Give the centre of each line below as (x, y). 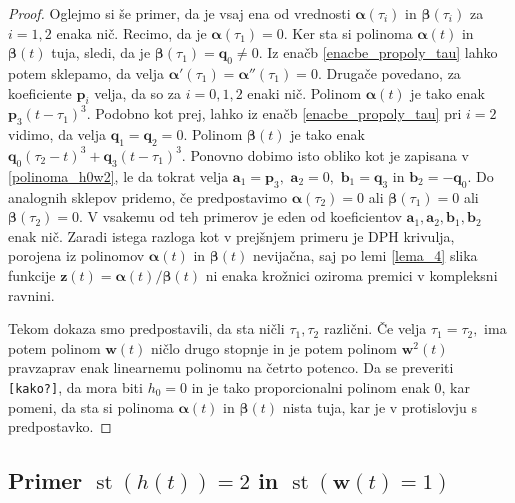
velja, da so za (138, 92)
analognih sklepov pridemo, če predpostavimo (148, 196)
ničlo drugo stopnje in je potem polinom (274, 347)
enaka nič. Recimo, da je (131, 32)
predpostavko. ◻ (60, 426)
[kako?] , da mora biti (75, 386)
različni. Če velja (375, 328)
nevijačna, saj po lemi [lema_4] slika (365, 255)
